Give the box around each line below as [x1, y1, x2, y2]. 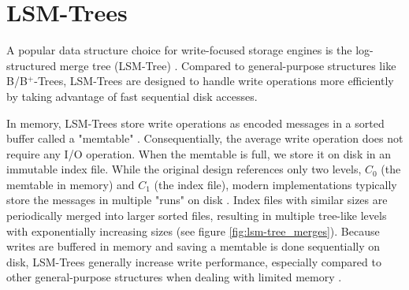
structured [6, 57, 57, 73]
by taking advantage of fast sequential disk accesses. [6, 87, 258, 104]
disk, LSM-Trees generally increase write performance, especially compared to [6, 253, 381, 270]
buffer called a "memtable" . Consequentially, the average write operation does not [6, 130, 403, 147]
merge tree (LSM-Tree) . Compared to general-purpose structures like [59, 57, 396, 73]
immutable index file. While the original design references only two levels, [6, 161, 362, 177]
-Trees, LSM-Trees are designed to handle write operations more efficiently [34, 72, 394, 89]
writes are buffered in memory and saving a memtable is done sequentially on [6, 238, 381, 255]
